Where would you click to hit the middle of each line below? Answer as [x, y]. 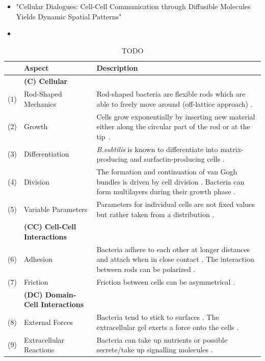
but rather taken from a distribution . [155, 214]
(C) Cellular [46, 81]
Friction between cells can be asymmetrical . [166, 281]
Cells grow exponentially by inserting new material [176, 116]
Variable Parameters [56, 209]
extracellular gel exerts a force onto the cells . [168, 327]
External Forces [48, 322]
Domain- [61, 294]
